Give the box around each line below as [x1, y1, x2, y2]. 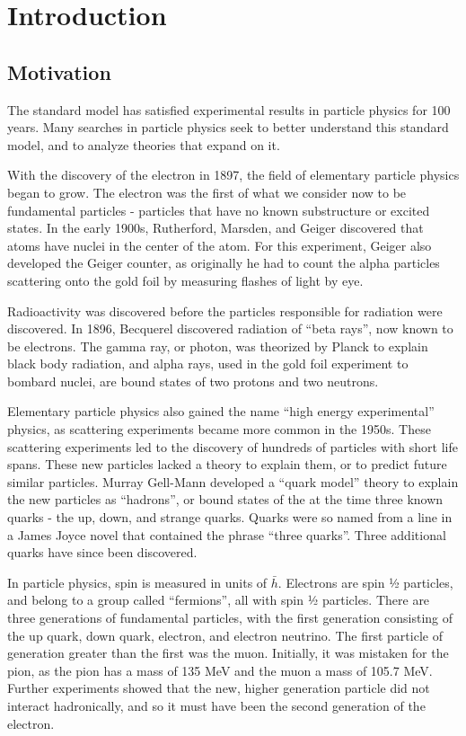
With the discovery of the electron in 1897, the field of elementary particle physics [7, 165, 460, 184]
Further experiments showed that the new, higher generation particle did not [7, 678, 430, 697]
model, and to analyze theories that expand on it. [7, 135, 280, 154]
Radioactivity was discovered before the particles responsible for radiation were [7, 301, 443, 320]
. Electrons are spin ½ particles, [277, 572, 453, 591]
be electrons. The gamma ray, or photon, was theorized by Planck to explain [7, 336, 428, 355]
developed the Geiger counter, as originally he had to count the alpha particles [7, 253, 440, 272]
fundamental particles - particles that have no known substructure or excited [7, 200, 430, 219]
